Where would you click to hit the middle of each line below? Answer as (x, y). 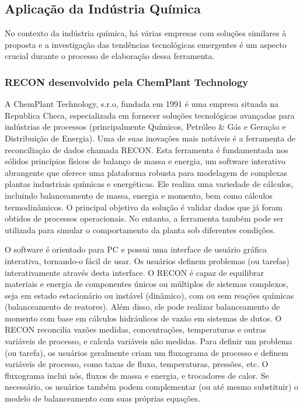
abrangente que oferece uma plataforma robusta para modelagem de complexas (146, 172)
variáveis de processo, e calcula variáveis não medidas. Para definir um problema (149, 341)
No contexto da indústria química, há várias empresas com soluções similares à (146, 33)
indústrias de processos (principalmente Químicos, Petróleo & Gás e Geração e (145, 127)
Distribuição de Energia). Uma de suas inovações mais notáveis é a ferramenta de (150, 138)
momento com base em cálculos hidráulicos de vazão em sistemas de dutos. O (143, 318)
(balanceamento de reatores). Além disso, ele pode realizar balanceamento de (142, 307)
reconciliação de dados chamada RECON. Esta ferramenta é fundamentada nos (147, 149)
